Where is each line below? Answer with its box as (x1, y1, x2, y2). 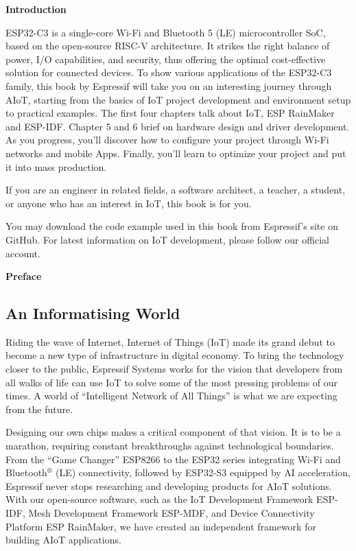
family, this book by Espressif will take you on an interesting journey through (5, 78, 332, 93)
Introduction (5, 2, 67, 16)
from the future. (5, 401, 73, 416)
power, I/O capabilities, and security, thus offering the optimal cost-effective (5, 51, 326, 66)
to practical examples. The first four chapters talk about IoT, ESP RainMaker (5, 106, 335, 120)
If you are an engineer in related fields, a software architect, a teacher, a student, (5, 183, 346, 197)
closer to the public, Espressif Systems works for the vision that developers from (5, 362, 343, 376)
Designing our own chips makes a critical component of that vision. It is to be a (5, 425, 341, 439)
